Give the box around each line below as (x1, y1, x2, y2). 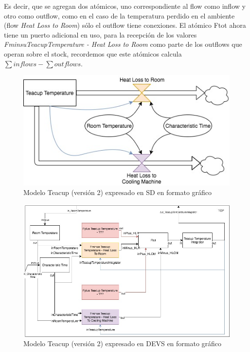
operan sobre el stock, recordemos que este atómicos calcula (4, 48, 182, 59)
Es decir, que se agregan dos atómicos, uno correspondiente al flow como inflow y (4, 1, 246, 11)
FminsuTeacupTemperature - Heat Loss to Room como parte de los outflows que (4, 39, 242, 49)
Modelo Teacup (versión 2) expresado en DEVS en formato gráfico (23, 338, 222, 349)
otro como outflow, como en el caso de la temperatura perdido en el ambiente (4, 10, 235, 20)
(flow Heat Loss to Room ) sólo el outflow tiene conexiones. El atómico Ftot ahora (4, 20, 246, 30)
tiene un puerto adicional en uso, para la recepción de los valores (4, 29, 197, 39)
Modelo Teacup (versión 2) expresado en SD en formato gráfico (23, 187, 212, 197)
